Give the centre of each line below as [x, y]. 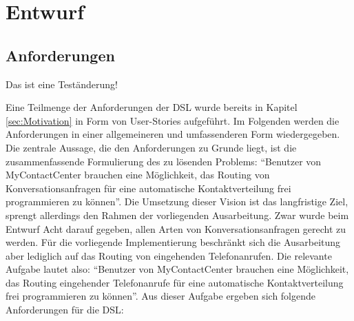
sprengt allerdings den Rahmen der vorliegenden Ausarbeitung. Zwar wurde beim [177, 215]
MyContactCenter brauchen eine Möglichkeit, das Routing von [138, 175]
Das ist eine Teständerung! [62, 84]
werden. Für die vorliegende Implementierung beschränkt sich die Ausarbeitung [173, 242]
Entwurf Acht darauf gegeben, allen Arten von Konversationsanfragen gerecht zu [176, 228]
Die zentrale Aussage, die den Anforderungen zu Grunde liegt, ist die [151, 147]
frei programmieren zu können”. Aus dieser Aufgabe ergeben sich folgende [161, 296]
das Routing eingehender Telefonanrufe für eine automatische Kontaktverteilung [175, 282]
